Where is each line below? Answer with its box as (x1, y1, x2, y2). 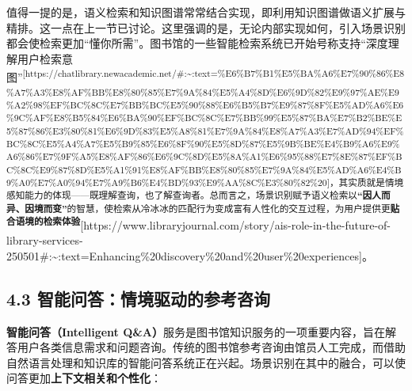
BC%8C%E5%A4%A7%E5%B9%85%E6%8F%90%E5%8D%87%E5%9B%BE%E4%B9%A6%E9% (6, 136, 400, 150)
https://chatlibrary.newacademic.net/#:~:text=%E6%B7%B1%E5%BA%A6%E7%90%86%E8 (25, 66, 405, 80)
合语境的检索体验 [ (6, 214, 84, 233)
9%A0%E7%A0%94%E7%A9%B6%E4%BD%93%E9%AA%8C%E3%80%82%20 (6, 175, 327, 188)
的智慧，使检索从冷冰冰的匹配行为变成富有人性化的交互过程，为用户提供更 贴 (67, 201, 400, 214)
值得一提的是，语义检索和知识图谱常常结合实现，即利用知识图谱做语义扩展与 (6, 4, 406, 20)
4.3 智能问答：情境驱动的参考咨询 (6, 286, 270, 310)
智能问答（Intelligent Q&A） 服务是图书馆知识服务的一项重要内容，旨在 (6, 323, 385, 340)
